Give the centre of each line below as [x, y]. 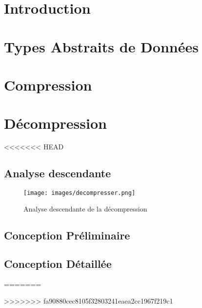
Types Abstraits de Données [101, 46]
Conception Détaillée [58, 264]
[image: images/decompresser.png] [80, 193]
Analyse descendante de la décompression [85, 208]
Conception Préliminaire [67, 235]
